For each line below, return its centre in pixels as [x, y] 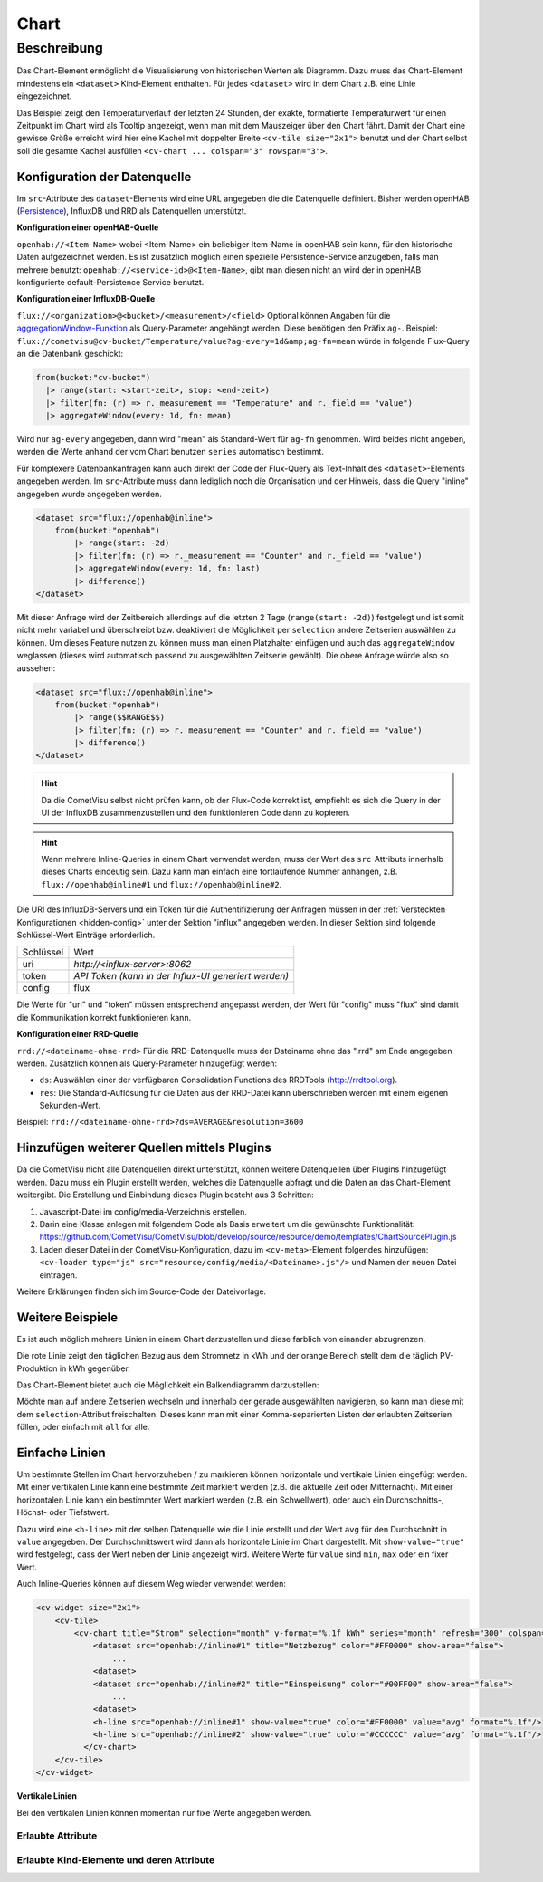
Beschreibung [60, 48]
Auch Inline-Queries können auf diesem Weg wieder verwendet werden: [152, 1584]
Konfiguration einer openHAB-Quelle [88, 227]
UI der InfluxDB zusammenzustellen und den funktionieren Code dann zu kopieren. [195, 813]
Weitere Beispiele [67, 1317]
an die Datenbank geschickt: [70, 353]
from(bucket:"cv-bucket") [93, 377]
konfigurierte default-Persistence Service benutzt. [110, 282]
